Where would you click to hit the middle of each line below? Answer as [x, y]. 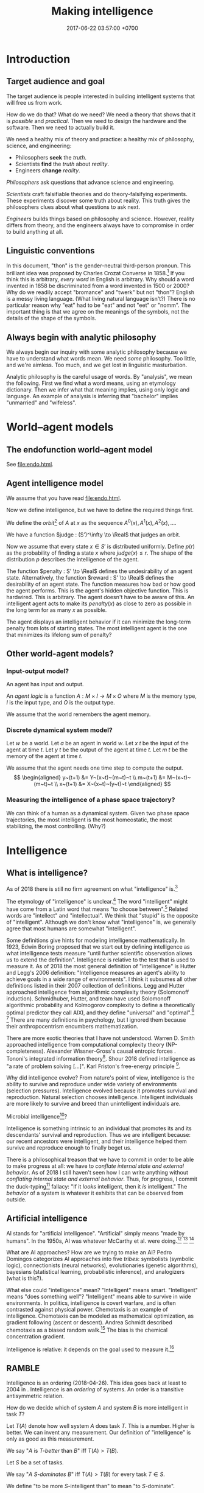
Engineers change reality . [47, 170]
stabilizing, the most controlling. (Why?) [56, 826]
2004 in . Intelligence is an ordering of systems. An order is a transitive [95, 1389]
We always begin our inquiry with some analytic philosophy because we [97, 352]
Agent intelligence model [55, 483]
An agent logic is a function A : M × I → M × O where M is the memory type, [101, 696]
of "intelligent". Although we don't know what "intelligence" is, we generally [101, 922]
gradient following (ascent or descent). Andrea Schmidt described [89, 1323]
